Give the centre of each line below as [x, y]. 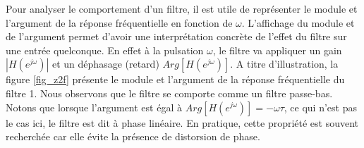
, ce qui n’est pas [320, 107]
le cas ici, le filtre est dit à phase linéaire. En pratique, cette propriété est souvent [182, 122]
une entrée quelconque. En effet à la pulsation [105, 50]
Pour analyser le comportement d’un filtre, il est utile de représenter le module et [182, 8]
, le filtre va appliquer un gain [277, 50]
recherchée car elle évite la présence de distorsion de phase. [133, 136]
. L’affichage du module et [298, 22]
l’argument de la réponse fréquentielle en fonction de [119, 22]
